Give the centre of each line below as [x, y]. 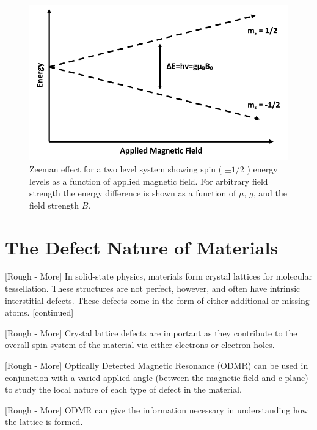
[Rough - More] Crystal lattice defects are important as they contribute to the [151, 332]
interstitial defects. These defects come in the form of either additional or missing [157, 300]
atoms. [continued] [39, 312]
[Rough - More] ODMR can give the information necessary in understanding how [157, 410]
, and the [270, 193]
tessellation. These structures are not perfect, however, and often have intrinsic [153, 288]
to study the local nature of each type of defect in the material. [123, 389]
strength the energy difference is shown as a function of [133, 193]
